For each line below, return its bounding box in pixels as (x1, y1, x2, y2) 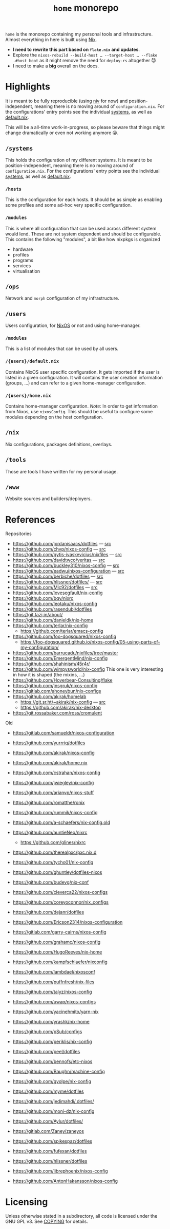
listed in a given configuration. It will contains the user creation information (5, 374, 163, 380)
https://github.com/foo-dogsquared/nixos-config (12, 633, 117, 639)
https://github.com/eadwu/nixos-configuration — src (12, 568, 124, 574)
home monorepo (53, 2, 119, 14)
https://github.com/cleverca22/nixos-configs (12, 889, 108, 895)
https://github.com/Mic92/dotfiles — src (12, 584, 98, 591)
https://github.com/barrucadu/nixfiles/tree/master (12, 650, 119, 656)
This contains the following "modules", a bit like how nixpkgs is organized (5, 236, 160, 242)
